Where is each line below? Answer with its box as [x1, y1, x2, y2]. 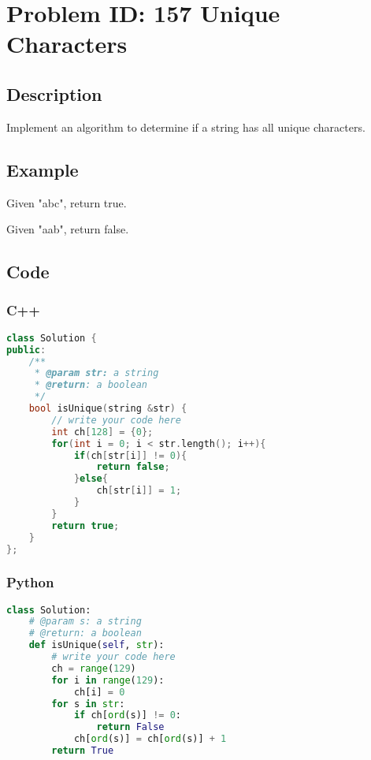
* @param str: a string [34, 367, 159, 379]
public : [6, 344, 46, 356]
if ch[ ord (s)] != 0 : [73, 710, 181, 721]
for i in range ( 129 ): [51, 674, 165, 686]
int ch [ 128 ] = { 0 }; [51, 426, 154, 438]
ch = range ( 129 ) [51, 662, 136, 674]
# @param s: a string [28, 616, 142, 628]
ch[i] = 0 [73, 686, 125, 698]
